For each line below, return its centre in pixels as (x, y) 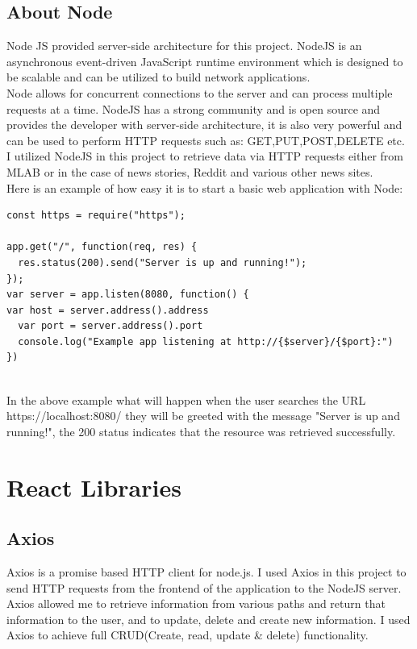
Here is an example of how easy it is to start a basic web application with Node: (205, 187)
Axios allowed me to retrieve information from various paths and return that (196, 603)
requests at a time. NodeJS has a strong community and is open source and (194, 108)
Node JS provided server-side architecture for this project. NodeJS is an (184, 46)
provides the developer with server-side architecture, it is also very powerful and (204, 125)
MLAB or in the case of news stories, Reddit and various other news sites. (190, 171)
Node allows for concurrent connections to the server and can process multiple (200, 92)
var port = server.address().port (111, 326)
